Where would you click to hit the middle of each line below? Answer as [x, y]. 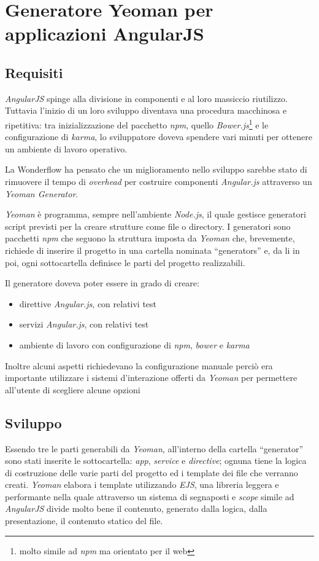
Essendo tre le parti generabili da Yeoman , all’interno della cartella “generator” [154, 448]
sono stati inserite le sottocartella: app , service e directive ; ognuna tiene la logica [156, 461]
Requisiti [34, 72]
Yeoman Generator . [42, 193]
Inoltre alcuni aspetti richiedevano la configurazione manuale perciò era [139, 365]
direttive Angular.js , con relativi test [88, 303]
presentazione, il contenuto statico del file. [84, 521]
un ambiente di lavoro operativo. [66, 148]
